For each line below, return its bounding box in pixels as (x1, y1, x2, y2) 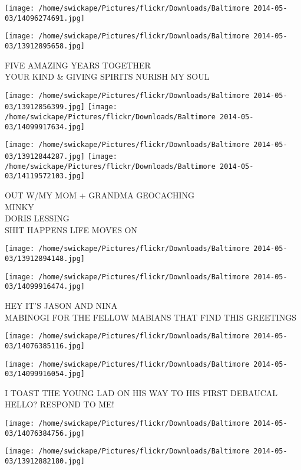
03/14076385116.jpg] (5, 341, 85, 350)
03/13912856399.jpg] (5, 103, 85, 112)
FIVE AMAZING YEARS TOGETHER (5, 58, 151, 71)
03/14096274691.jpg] (5, 14, 85, 22)
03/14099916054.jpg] (5, 370, 85, 378)
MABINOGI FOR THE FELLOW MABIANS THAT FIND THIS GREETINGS (5, 311, 296, 323)
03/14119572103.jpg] (5, 172, 85, 181)
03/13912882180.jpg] (5, 457, 85, 466)
